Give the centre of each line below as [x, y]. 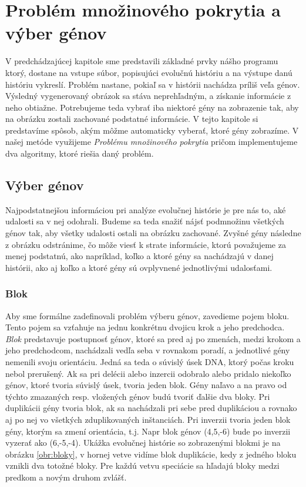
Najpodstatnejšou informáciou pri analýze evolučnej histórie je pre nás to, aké [146, 209]
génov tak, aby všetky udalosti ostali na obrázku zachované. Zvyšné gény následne [153, 233]
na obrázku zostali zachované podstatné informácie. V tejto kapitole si [132, 119]
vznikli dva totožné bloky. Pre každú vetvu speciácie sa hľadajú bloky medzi [142, 466]
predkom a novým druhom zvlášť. [66, 477]
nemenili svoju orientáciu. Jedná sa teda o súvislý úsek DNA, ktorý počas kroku [150, 362]
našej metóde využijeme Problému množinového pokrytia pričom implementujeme [152, 142]
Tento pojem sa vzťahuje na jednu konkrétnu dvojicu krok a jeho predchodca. [145, 327]
